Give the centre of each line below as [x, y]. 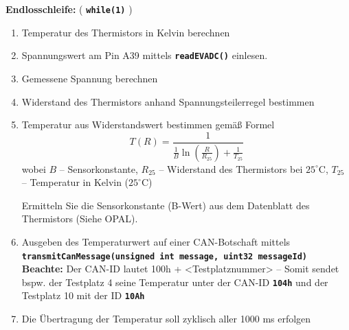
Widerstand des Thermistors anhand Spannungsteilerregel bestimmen [168, 101]
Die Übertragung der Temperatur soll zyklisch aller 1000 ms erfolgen [166, 319]
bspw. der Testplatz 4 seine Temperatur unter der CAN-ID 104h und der [175, 282]
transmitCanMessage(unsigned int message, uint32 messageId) [165, 256]
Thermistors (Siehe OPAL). [80, 219]
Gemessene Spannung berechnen [90, 78]
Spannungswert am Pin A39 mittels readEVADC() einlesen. [145, 55]
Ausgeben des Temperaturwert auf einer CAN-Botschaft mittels [156, 241]
